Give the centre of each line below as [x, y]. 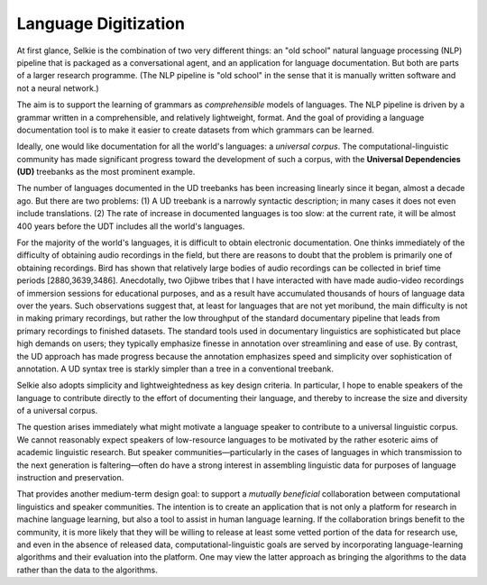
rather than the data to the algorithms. [87, 570]
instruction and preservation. [70, 478]
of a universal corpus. [57, 411]
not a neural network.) [58, 88]
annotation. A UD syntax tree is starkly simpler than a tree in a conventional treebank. [175, 369]
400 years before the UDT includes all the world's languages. [131, 226]
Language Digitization [101, 23]
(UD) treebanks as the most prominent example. [106, 172]
